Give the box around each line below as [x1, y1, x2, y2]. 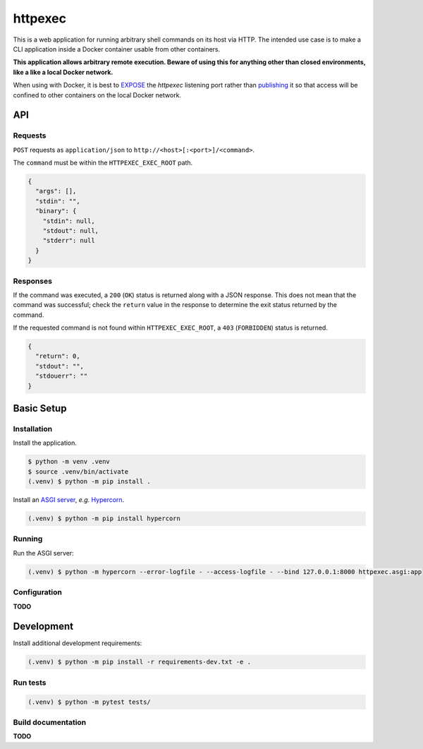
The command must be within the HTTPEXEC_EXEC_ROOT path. [13, 159, 193, 167]
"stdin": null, [42, 217, 95, 225]
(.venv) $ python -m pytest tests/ [27, 697, 151, 706]
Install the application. [13, 438, 78, 448]
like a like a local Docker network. [13, 68, 114, 76]
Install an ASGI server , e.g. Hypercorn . [13, 496, 125, 504]
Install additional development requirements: [13, 639, 142, 647]
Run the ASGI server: [13, 549, 74, 557]
